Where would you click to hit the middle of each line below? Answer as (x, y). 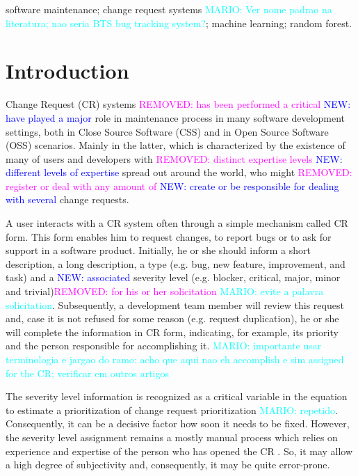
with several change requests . (67, 199)
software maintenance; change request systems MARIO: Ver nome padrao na (169, 9)
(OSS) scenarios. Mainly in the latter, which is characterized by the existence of (176, 145)
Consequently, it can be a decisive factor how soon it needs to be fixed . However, (178, 423)
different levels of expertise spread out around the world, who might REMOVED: (179, 172)
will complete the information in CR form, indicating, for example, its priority (172, 332)
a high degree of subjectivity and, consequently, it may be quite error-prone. (168, 465)
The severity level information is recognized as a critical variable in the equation (177, 396)
